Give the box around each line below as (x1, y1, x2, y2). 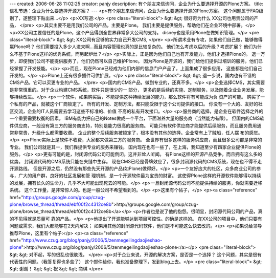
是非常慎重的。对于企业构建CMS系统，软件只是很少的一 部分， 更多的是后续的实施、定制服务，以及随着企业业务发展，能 (9, 87, 264, 93)
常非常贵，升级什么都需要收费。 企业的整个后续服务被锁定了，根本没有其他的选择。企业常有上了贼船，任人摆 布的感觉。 (9, 130, 263, 136)
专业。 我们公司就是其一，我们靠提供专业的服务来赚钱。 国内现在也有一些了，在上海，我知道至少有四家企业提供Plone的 (9, 144, 262, 150)
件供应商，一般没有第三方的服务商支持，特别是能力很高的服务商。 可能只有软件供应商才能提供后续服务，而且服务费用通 (9, 122, 262, 129)
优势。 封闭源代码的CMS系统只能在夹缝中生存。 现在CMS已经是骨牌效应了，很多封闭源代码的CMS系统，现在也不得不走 (9, 158, 262, 164)
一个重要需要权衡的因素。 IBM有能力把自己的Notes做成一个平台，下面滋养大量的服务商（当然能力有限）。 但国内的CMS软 (9, 115, 265, 121)
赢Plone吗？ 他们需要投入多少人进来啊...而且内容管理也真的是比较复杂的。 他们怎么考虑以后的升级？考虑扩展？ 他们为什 (9, 44, 262, 50)
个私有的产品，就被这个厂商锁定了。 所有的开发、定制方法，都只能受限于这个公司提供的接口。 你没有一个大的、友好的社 (9, 101, 263, 107)
